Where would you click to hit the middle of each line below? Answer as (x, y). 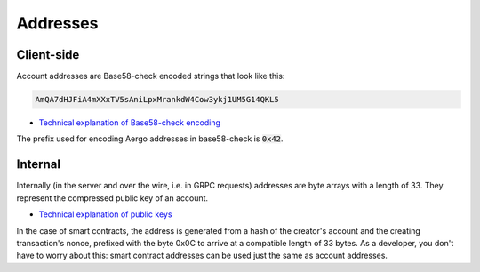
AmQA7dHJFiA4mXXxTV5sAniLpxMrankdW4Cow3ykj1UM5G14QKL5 (157, 100)
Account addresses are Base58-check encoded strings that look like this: (151, 76)
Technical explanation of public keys (105, 214)
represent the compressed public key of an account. (112, 198)
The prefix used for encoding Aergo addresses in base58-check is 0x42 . (150, 139)
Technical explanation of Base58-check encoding (130, 123)
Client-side (48, 55)
